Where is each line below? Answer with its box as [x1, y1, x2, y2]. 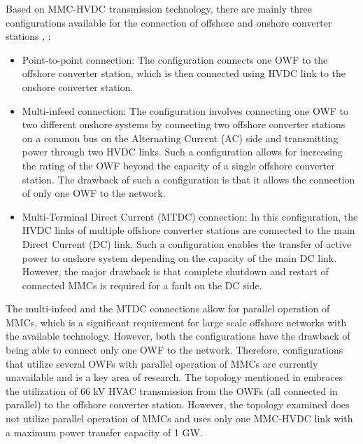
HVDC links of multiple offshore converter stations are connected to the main [22, 223, 355, 237]
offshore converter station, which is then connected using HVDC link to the [22, 66, 346, 81]
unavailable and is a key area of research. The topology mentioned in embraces [6, 370, 343, 384]
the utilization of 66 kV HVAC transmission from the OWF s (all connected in [6, 383, 338, 398]
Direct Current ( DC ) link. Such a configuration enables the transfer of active [22, 236, 352, 251]
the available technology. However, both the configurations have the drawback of [6, 328, 350, 343]
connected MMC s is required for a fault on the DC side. [22, 277, 262, 292]
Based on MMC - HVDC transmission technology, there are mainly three [6, 1, 312, 15]
